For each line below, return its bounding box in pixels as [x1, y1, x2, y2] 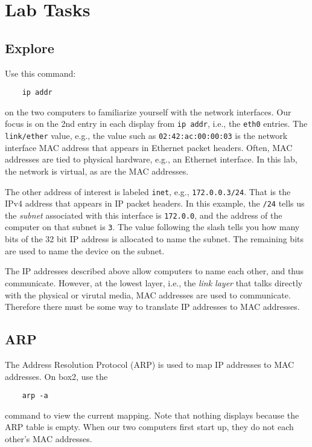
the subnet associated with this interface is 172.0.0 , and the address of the [5, 208, 282, 221]
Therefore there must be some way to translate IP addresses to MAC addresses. [5, 300, 300, 313]
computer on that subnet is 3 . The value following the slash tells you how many [5, 220, 300, 233]
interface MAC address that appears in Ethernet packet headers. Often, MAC [5, 141, 293, 153]
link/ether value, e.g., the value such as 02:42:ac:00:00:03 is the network [5, 129, 288, 142]
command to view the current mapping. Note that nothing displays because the [5, 408, 299, 421]
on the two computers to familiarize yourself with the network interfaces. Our [5, 105, 291, 118]
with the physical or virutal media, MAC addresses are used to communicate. [5, 288, 291, 301]
